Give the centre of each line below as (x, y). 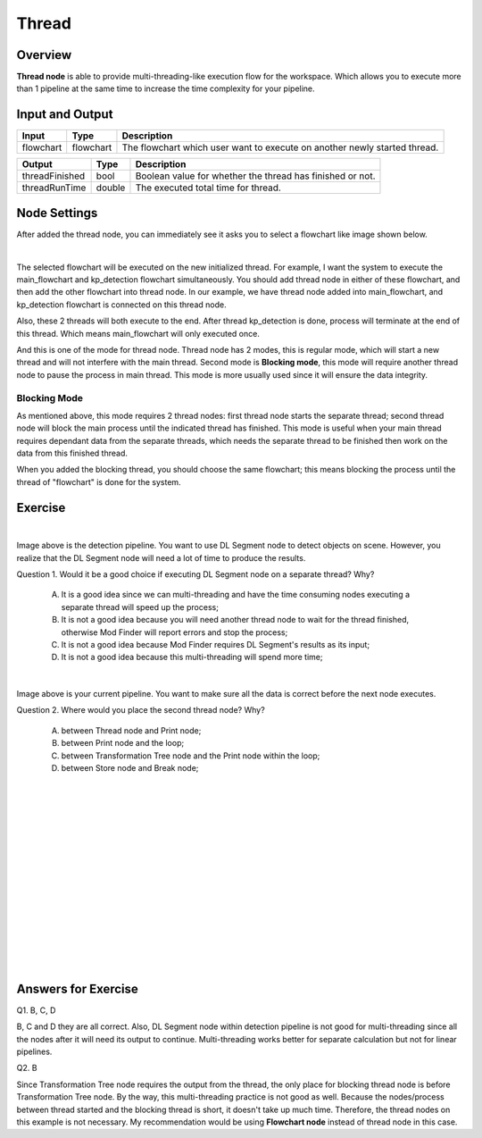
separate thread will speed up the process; (140, 607)
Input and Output (65, 115)
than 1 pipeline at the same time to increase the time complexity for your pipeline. (166, 88)
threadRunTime (54, 188)
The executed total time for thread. (208, 188)
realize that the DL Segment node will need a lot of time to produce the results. (161, 557)
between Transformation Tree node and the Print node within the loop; (191, 756)
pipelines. (34, 1051)
